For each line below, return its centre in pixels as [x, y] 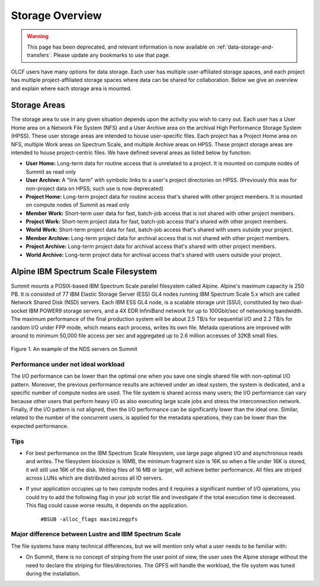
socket [19, 311]
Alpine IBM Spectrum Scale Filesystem [84, 272]
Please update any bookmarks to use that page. [112, 55]
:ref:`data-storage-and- [245, 47]
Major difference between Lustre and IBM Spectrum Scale [96, 534]
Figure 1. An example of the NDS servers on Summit [74, 349]
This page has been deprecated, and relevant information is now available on [121, 47]
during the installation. [53, 573]
